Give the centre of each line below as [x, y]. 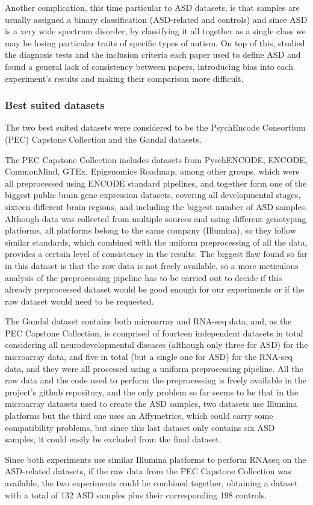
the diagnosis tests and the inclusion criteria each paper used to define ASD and [153, 54]
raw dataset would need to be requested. [79, 301]
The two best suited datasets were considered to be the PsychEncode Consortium [155, 127]
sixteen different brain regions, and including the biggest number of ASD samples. [156, 206]
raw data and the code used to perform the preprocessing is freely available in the [156, 380]
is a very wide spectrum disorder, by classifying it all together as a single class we [155, 31]
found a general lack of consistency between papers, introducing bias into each [149, 66]
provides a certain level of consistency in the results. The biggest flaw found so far [156, 254]
